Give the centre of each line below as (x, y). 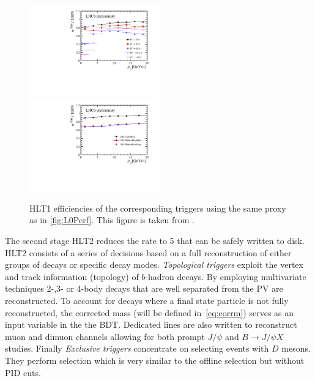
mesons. (296, 348)
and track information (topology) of (72, 276)
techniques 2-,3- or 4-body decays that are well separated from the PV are (144, 288)
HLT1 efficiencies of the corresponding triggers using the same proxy (158, 208)
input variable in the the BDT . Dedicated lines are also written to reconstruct (151, 324)
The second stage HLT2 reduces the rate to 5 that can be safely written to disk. (155, 241)
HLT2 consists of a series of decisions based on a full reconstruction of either (148, 252)
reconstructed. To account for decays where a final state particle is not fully (147, 300)
